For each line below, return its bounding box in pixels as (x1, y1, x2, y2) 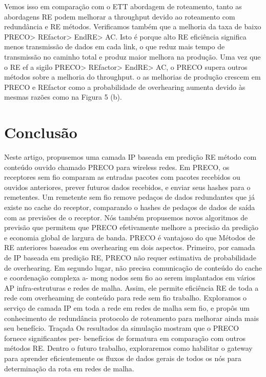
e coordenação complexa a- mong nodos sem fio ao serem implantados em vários (4, 272, 256, 283)
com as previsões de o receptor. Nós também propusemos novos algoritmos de (4, 212, 248, 222)
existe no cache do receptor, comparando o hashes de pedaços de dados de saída (4, 202, 255, 213)
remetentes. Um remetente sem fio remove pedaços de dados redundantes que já (4, 192, 255, 202)
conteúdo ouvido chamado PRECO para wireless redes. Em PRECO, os (4, 161, 230, 172)
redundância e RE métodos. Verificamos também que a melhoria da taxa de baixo (4, 21, 261, 32)
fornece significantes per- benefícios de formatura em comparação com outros (4, 332, 246, 343)
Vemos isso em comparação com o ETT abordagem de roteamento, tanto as (4, 1, 242, 11)
